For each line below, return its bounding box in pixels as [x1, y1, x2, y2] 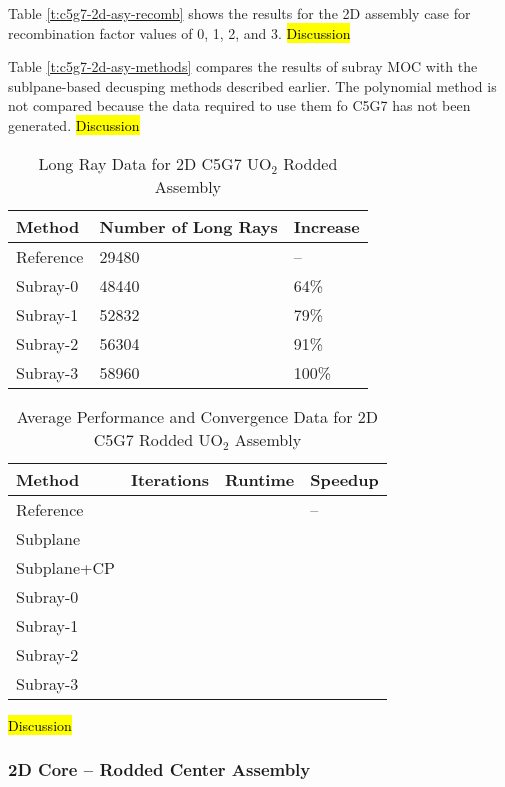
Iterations [130, 467, 209, 491]
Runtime [224, 467, 295, 491]
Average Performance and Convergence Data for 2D [16, 404, 379, 428]
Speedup [310, 467, 379, 491]
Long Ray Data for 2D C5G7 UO [38, 151, 272, 175]
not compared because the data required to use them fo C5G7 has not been [8, 95, 471, 116]
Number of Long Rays [99, 214, 278, 238]
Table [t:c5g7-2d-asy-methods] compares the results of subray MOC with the [8, 56, 478, 77]
